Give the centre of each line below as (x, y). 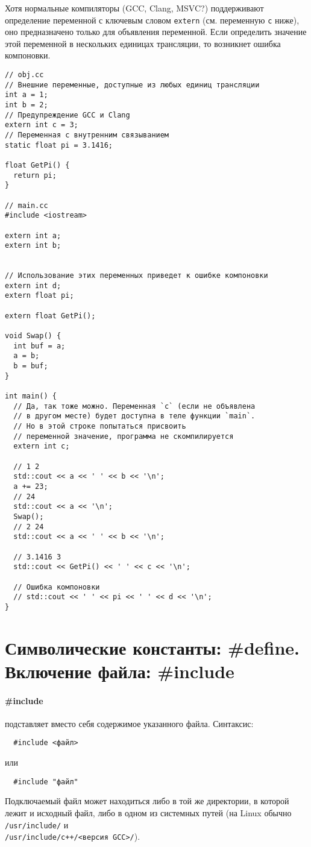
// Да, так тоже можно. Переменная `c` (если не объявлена (134, 406)
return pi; (35, 175)
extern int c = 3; (42, 125)
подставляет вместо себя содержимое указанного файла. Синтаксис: (129, 723)
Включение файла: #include (120, 671)
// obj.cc (24, 75)
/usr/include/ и (37, 824)
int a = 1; (27, 95)
